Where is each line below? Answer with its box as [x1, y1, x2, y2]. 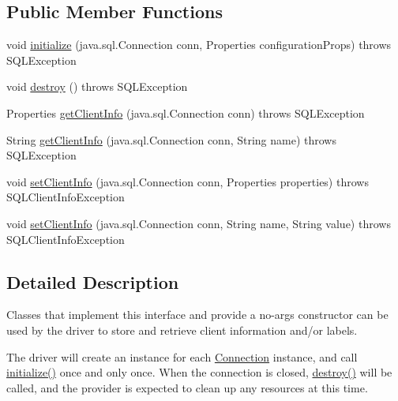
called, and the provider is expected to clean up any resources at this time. [6, 379, 368, 395]
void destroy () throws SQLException [6, 78, 188, 95]
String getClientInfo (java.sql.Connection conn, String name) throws [6, 131, 336, 148]
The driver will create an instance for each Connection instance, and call [6, 348, 358, 365]
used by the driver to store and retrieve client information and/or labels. [6, 321, 358, 338]
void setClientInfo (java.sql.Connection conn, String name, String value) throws [6, 215, 391, 231]
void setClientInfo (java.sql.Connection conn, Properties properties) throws [6, 173, 369, 189]
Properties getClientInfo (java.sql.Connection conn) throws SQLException [6, 104, 365, 121]
